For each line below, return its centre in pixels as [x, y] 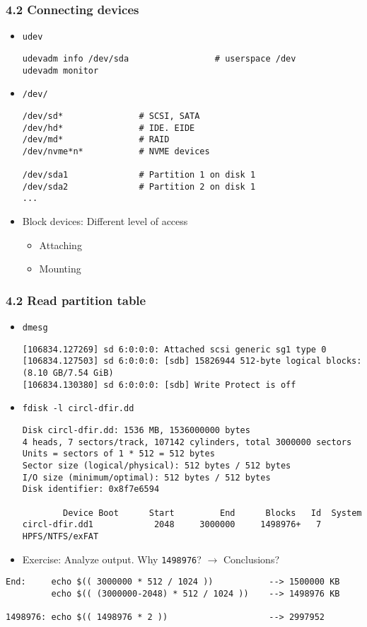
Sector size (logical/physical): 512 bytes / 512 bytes [157, 466]
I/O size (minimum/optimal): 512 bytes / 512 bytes [146, 477]
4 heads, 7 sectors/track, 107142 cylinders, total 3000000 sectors [187, 442]
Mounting [60, 269]
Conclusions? [251, 559]
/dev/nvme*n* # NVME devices [116, 151]
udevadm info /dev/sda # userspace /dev [159, 58]
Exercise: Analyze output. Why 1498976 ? [112, 559]
